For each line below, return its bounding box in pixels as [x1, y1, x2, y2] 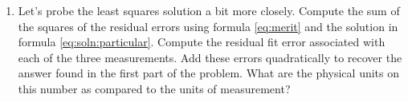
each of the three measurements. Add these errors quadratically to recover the [18, 49, 402, 65]
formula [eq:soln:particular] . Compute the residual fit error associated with [18, 33, 386, 50]
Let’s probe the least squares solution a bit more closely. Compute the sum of [18, 2, 400, 18]
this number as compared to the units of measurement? [18, 80, 291, 96]
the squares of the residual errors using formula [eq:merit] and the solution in [18, 18, 398, 34]
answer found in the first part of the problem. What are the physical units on [18, 65, 400, 81]
